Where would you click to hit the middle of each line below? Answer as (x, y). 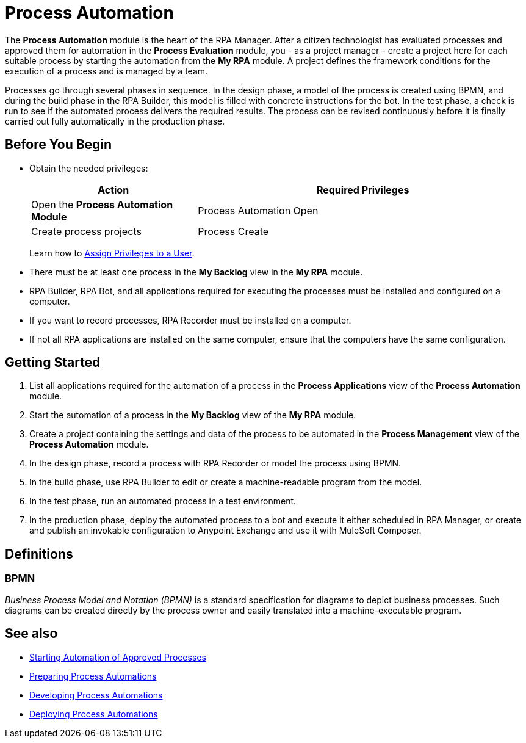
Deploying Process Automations (94, 714)
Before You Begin (59, 145)
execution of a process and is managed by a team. (106, 71)
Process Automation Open (258, 210)
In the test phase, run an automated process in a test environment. (163, 501)
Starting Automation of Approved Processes (118, 657)
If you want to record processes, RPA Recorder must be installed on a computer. (190, 320)
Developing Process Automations (96, 695)
